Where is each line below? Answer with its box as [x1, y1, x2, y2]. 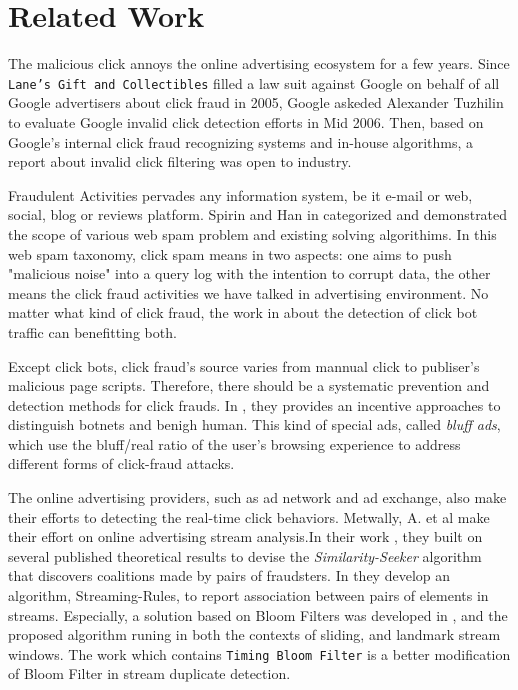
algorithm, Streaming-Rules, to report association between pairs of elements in [8, 585, 489, 606]
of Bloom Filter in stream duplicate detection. [8, 663, 291, 684]
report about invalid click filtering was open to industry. [8, 151, 352, 172]
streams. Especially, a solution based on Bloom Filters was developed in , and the [8, 604, 508, 625]
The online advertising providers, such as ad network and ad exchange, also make [8, 487, 507, 508]
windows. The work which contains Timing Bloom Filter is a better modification [8, 643, 511, 664]
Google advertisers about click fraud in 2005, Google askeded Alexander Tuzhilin [8, 92, 504, 113]
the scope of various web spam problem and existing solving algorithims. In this [8, 223, 497, 244]
